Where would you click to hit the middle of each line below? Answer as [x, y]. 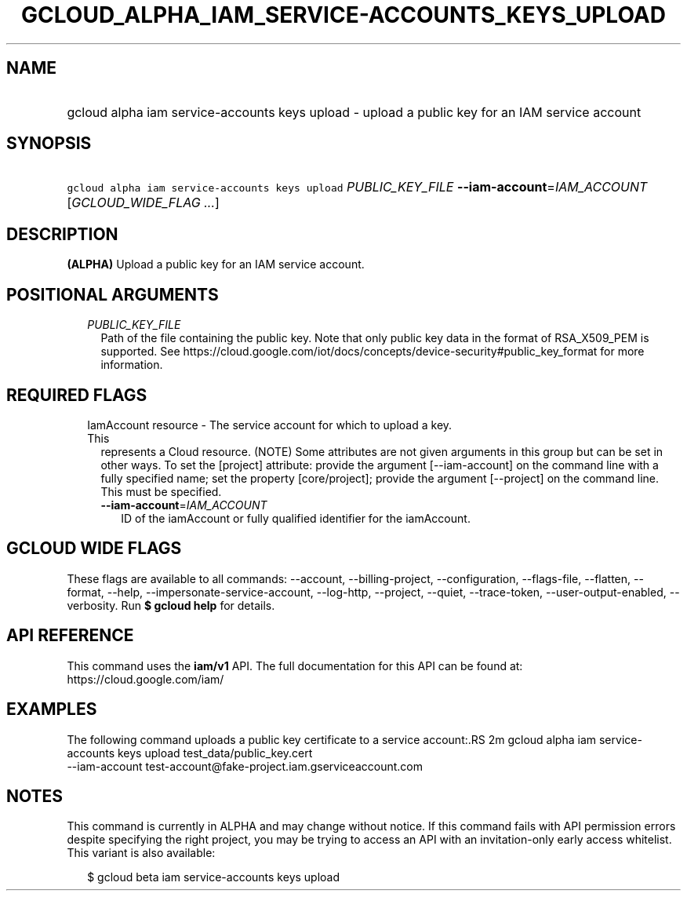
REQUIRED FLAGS [77, 395]
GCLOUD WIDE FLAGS [94, 549]
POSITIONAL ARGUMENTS [113, 294]
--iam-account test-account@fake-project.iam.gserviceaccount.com [245, 766]
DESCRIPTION [62, 234]
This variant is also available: [141, 853]
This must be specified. [161, 491]
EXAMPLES [52, 709]
